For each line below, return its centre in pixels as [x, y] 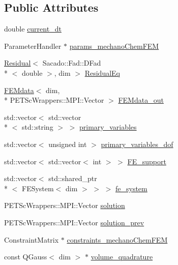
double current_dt [33, 29]
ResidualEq [102, 72]
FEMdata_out [141, 100]
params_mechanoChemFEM [114, 46]
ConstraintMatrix [32, 239]
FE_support [147, 161]
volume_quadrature [122, 257]
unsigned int [68, 144]
